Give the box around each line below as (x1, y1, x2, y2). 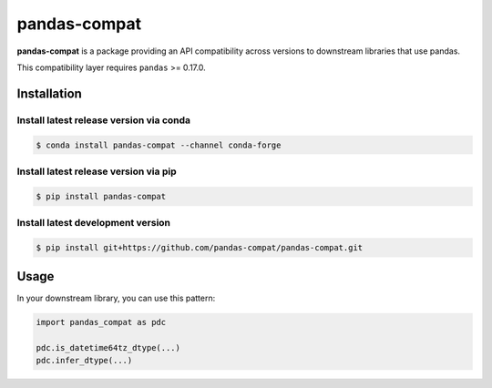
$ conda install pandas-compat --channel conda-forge (36, 139, 282, 150)
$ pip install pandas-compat (36, 191, 167, 201)
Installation (16, 86, 82, 101)
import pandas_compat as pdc (36, 317, 167, 328)
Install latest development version (16, 217, 171, 229)
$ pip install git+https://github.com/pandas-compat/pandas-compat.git (36, 242, 364, 252)
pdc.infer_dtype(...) (36, 355, 133, 366)
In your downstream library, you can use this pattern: (16, 292, 216, 304)
